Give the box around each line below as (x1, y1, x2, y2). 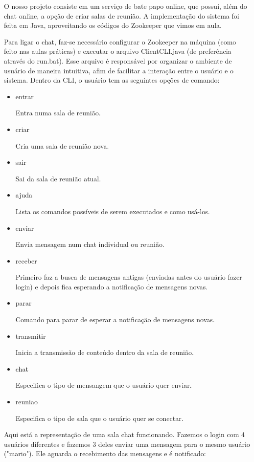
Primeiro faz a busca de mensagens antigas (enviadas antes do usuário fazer (15, 272, 242, 282)
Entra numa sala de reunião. (15, 108, 101, 118)
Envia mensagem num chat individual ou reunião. (15, 239, 164, 249)
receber (15, 255, 37, 265)
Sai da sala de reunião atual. (15, 173, 101, 183)
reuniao (15, 396, 38, 407)
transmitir (15, 330, 46, 341)
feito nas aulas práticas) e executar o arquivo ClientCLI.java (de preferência (4, 46, 231, 56)
